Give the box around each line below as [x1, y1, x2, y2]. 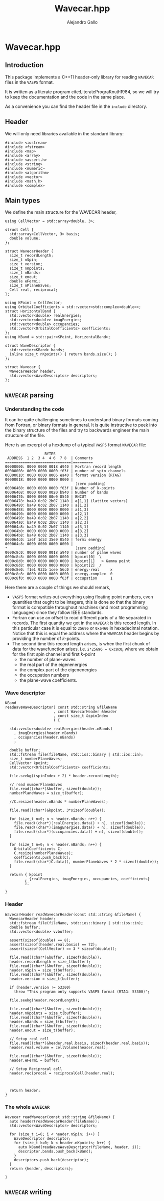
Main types [5, 196, 40, 204]
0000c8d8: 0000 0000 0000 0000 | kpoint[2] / [5, 563, 102, 568]
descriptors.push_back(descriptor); [14, 1157, 89, 1162]
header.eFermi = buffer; [9, 1058, 60, 1063]
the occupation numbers [19, 672, 70, 678]
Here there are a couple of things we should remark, [5, 585, 111, 590]
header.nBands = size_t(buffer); [9, 1019, 78, 1024]
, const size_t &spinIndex [53, 714, 109, 718]
